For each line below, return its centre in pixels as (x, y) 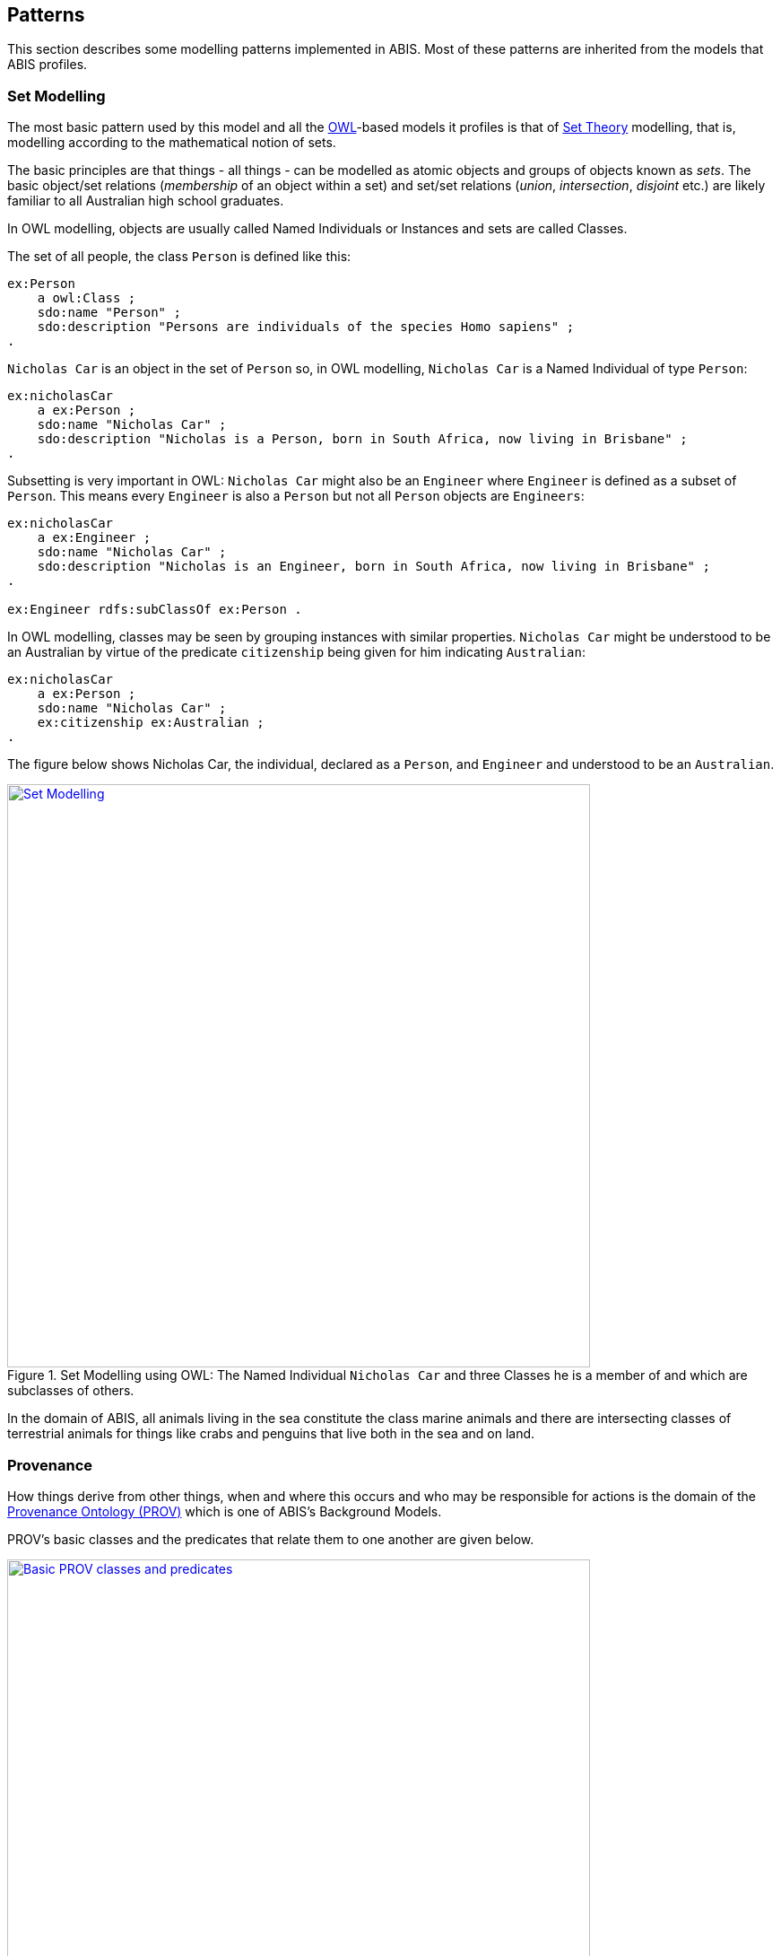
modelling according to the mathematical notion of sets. (172, 143)
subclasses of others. (71, 1391)
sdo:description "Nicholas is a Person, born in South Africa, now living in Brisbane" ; (362, 439)
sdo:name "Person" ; (109, 313)
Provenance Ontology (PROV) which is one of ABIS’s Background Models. (225, 1511)
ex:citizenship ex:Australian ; (151, 723)
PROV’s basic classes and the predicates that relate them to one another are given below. (271, 1539)
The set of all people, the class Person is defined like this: (179, 257)
